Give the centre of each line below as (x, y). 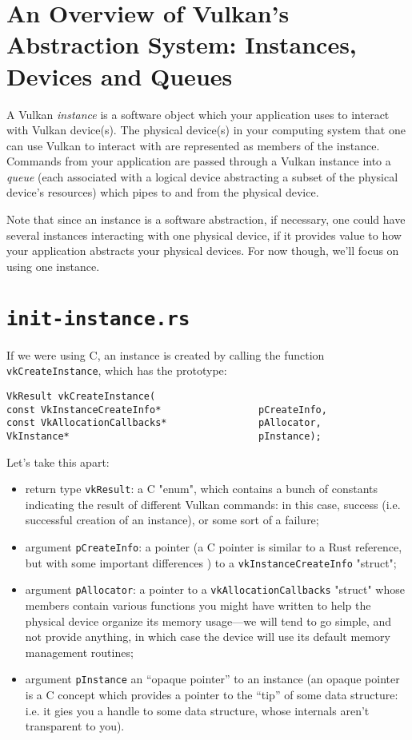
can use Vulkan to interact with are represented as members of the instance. (193, 145)
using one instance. (53, 266)
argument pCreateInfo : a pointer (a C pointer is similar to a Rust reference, (214, 547)
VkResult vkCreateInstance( (81, 396)
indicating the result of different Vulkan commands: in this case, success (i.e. (213, 504)
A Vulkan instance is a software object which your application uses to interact (198, 114)
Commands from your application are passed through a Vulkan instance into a (199, 161)
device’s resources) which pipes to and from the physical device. (163, 192)
